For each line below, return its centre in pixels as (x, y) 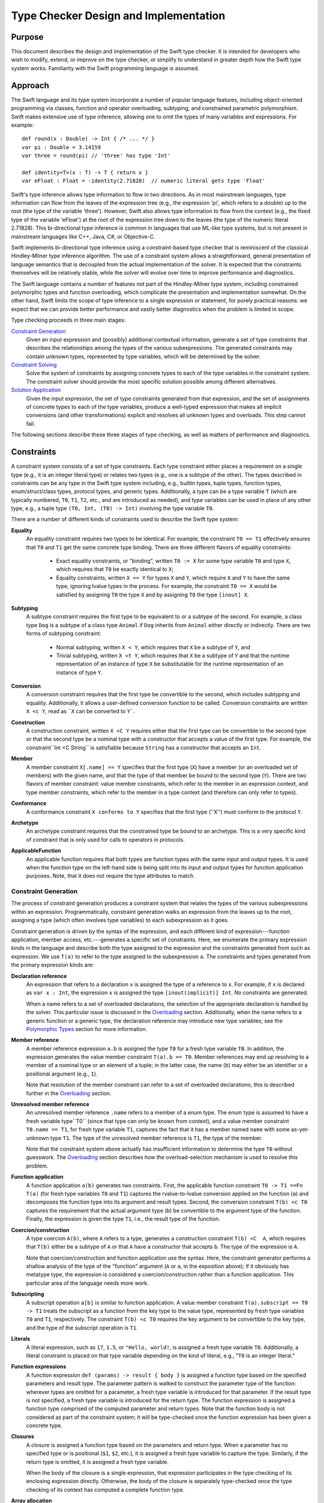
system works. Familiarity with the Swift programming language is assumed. (105, 68)
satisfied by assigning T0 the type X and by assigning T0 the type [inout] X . (152, 595)
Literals (21, 1339)
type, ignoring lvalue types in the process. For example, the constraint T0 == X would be (166, 586)
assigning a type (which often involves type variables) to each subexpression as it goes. (120, 920)
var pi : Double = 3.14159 (61, 147)
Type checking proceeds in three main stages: (68, 320)
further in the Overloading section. (69, 1093)
